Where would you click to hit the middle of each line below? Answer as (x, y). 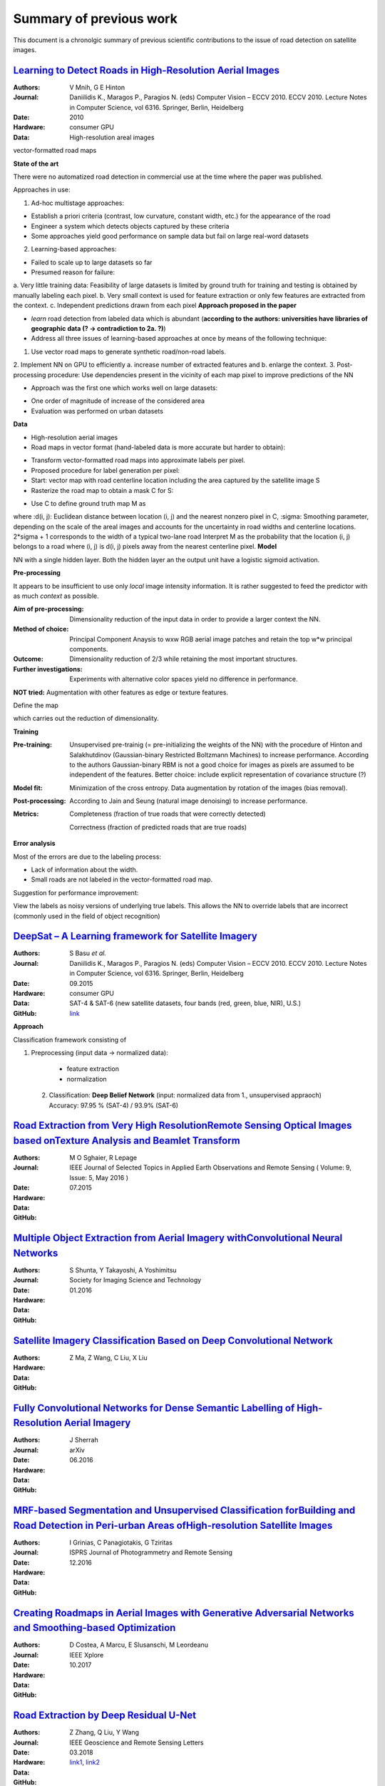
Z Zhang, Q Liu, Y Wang (104, 1732)
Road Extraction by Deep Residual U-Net (105, 1716)
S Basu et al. (88, 953)
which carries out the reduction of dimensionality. (86, 719)
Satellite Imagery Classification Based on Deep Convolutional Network (173, 1341)
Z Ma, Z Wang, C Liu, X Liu (108, 1357)
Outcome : (29, 659)
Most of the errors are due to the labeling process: (87, 857)
